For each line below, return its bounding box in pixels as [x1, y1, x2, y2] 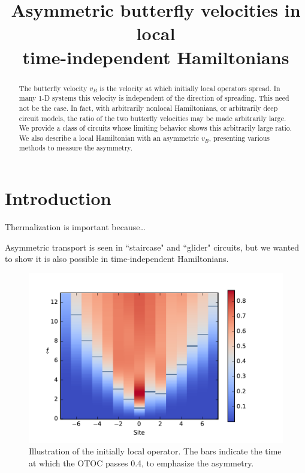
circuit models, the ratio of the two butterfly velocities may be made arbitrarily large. [19, 113, 286, 123]
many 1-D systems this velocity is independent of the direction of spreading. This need [19, 93, 289, 103]
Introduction [5, 186, 111, 210]
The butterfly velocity [19, 83, 87, 93]
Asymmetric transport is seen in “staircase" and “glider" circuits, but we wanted [5, 240, 300, 253]
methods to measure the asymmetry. [19, 143, 132, 153]
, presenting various [209, 132, 270, 143]
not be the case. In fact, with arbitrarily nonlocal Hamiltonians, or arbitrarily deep [19, 103, 278, 113]
